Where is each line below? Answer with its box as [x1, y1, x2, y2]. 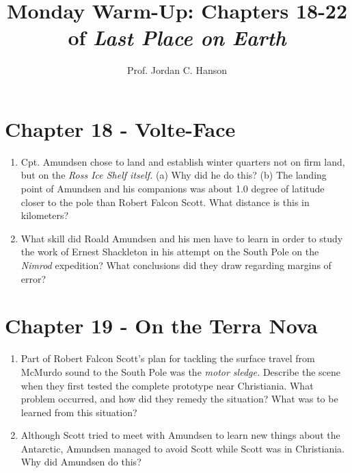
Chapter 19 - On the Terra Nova [5, 311, 318, 340]
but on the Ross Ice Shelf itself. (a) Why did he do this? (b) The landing [21, 168, 327, 182]
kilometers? [21, 208, 69, 222]
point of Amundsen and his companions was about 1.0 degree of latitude [21, 181, 325, 196]
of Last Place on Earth [68, 23, 286, 52]
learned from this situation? [21, 405, 137, 419]
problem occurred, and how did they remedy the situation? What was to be [21, 392, 338, 406]
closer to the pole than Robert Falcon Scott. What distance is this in [21, 194, 310, 209]
